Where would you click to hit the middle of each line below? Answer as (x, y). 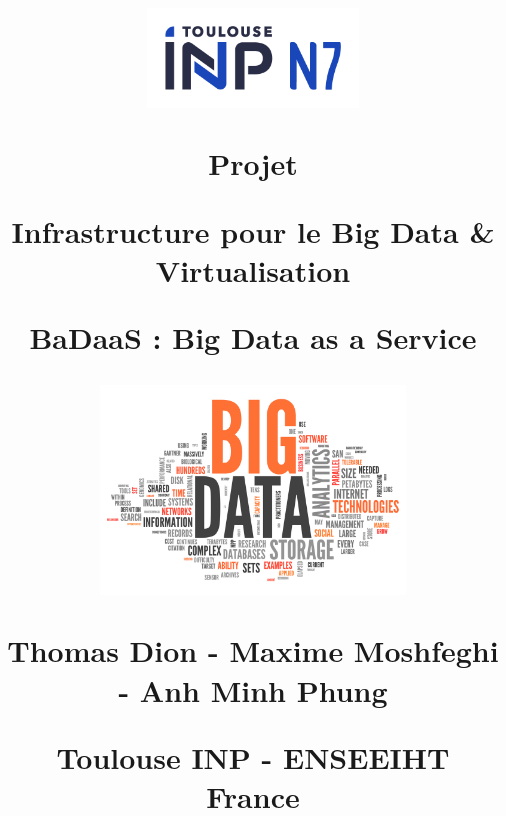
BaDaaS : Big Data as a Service (253, 337)
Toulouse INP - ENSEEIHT (253, 756)
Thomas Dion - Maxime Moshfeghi (253, 650)
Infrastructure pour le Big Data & (253, 230)
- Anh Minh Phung (253, 689)
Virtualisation (253, 269)
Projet (253, 163)
